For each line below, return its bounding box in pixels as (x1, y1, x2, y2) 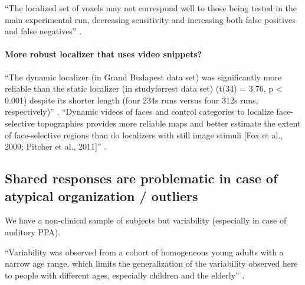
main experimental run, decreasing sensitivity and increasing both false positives (5, 13, 296, 25)
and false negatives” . (5, 25, 82, 37)
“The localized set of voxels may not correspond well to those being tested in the (5, 2, 297, 14)
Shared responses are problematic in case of (5, 169, 278, 187)
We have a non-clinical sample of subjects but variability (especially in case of (5, 214, 287, 226)
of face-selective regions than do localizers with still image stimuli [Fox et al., (5, 128, 283, 141)
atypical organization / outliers (5, 186, 198, 205)
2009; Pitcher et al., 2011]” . (5, 140, 107, 153)
